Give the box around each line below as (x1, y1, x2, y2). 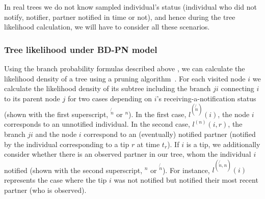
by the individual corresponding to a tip (4, 138, 129, 149)
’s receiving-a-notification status (156, 93, 256, 103)
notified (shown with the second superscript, (4, 164, 143, 175)
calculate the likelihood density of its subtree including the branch (4, 83, 211, 94)
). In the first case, (128, 108, 187, 119)
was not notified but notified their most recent (114, 174, 258, 185)
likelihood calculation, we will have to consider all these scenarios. (4, 21, 210, 32)
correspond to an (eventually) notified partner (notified (84, 129, 256, 139)
